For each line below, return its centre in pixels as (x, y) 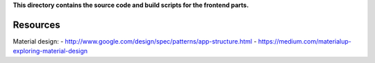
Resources (36, 25)
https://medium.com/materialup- (305, 41)
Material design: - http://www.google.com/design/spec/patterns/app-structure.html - (135, 41)
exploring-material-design (50, 51)
